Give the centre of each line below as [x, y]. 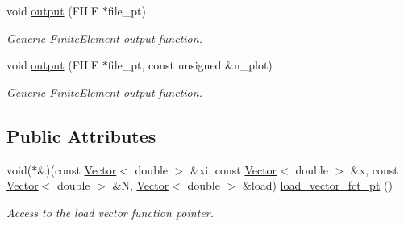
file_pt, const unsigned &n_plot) [190, 65]
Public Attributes [81, 135]
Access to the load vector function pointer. [110, 212]
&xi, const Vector [234, 169]
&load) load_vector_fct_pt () [317, 185]
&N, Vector [141, 185]
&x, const [374, 169]
